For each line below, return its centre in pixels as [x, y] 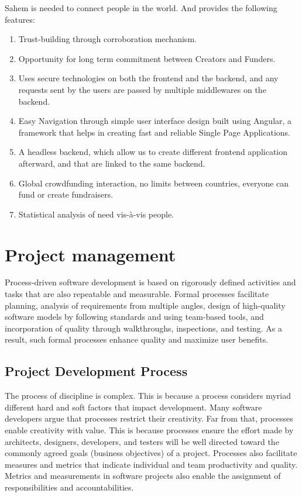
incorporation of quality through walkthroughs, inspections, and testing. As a [143, 328]
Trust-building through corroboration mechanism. [107, 39]
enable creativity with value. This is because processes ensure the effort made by [149, 429]
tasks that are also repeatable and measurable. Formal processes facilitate [137, 294]
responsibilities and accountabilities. [69, 487]
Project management [90, 254]
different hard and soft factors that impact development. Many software [133, 407]
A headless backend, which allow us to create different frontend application [153, 152]
